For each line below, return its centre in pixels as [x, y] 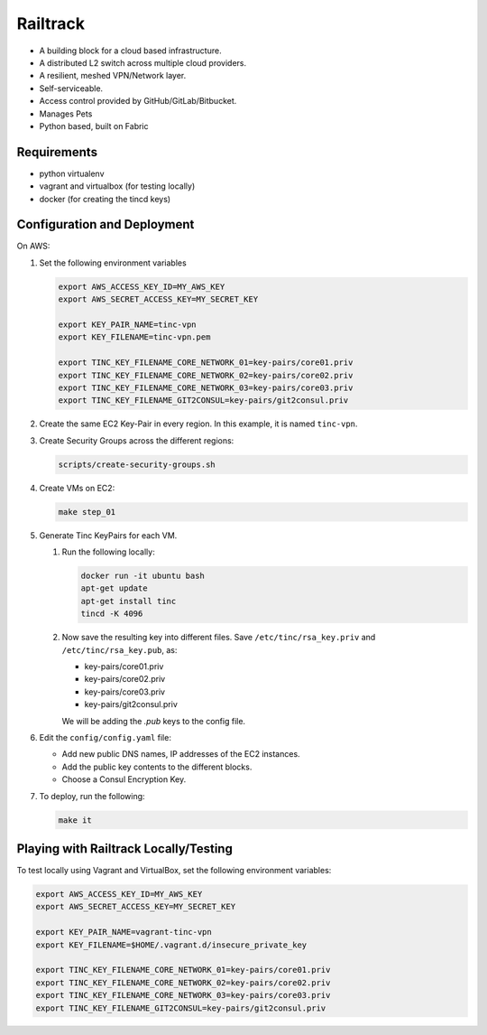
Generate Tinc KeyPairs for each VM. [108, 535]
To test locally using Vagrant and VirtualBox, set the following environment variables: [174, 870]
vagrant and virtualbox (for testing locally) [117, 186]
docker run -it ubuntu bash [142, 576]
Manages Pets [66, 114]
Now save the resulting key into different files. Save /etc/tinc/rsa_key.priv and [219, 638]
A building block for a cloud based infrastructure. [130, 51]
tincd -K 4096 [112, 614]
